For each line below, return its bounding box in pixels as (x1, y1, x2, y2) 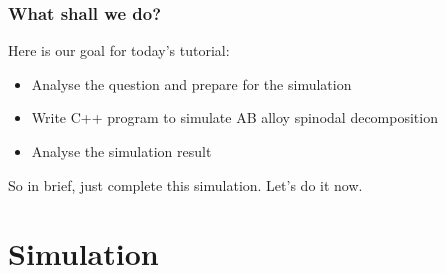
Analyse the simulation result (31, 141, 212, 161)
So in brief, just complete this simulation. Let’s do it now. (8, 174, 363, 195)
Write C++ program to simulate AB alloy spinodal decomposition (31, 107, 438, 128)
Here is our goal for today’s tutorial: (8, 40, 230, 61)
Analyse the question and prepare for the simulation (31, 73, 352, 94)
